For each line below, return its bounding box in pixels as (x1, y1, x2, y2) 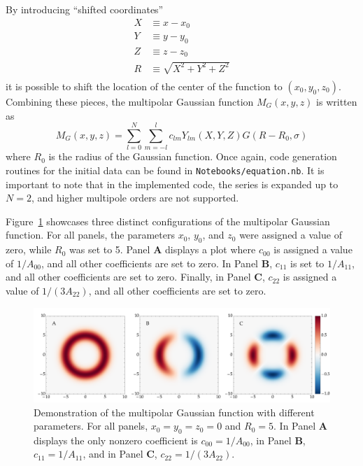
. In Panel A (273, 418, 327, 433)
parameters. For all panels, (34, 418, 148, 433)
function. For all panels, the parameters (6, 227, 175, 242)
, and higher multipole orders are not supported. (31, 190, 239, 205)
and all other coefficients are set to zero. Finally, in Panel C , (6, 269, 265, 284)
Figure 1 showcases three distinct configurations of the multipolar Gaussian (6, 213, 330, 228)
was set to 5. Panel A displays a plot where (69, 242, 256, 257)
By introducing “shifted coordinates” (6, 2, 164, 16)
